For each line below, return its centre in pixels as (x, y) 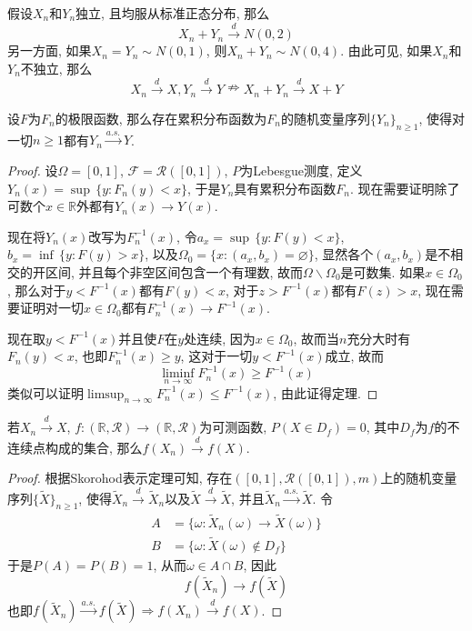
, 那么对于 (37, 290)
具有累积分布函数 (285, 188)
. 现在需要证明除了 (405, 188)
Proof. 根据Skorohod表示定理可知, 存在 (120, 478)
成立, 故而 (355, 356)
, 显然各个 (344, 254)
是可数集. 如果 (383, 271)
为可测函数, (233, 427)
